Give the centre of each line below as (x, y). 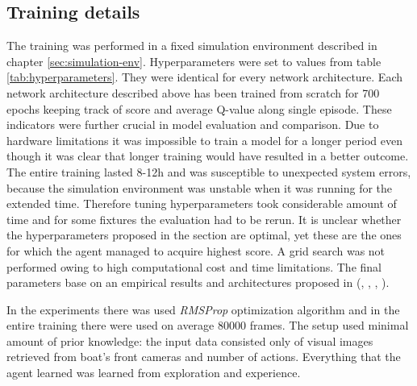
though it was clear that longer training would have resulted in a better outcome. (208, 156)
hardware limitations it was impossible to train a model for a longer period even (204, 140)
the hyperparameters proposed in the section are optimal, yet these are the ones (204, 235)
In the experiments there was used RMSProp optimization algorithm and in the (203, 309)
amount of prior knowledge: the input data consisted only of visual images (190, 340)
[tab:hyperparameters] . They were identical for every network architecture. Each (205, 77)
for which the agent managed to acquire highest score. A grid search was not (196, 250)
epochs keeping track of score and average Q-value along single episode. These (199, 108)
